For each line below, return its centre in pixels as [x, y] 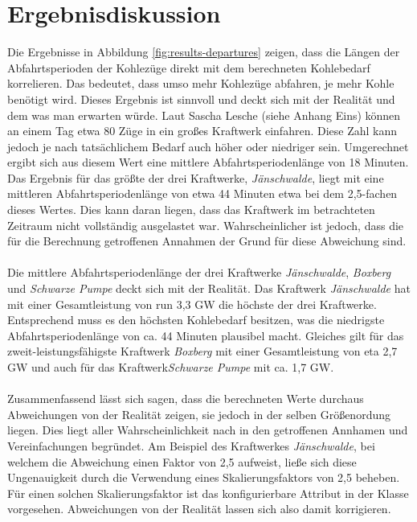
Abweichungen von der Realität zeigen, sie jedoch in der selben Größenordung [199, 414]
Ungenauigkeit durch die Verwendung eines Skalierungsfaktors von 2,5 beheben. [204, 477]
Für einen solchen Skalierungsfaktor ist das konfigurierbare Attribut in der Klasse [208, 493]
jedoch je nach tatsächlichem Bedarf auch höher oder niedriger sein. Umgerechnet [208, 146]
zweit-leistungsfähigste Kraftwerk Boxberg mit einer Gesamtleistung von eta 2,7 [202, 351]
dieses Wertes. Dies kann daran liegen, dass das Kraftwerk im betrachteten [191, 210]
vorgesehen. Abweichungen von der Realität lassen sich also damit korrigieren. [199, 509]
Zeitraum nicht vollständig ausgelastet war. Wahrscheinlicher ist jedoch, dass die [206, 225]
